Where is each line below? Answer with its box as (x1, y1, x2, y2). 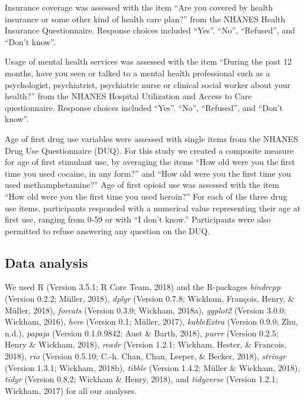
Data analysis (5, 253, 88, 271)
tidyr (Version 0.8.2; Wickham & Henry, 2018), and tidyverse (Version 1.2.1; (5, 373, 278, 385)
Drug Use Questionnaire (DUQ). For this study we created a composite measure (5, 144, 294, 156)
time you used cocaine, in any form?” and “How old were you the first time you (5, 167, 291, 179)
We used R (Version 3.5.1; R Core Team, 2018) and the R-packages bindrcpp (5, 281, 281, 293)
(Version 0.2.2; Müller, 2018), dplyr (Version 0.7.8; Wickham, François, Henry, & (5, 292, 294, 305)
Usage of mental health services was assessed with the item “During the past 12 (5, 55, 292, 68)
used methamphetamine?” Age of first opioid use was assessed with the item (5, 178, 279, 191)
